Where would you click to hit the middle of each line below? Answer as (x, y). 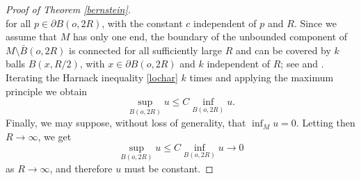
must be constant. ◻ (169, 168)
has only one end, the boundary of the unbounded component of (210, 36)
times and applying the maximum (262, 77)
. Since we (315, 23)
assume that (32, 36)
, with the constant (142, 23)
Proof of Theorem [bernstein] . (69, 9)
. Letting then (326, 123)
